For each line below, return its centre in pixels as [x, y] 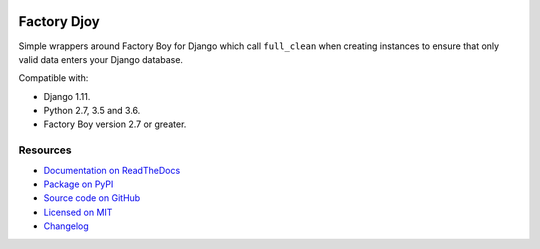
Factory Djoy [59, 21]
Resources [45, 150]
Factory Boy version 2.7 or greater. [115, 124]
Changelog [66, 226]
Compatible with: [53, 78]
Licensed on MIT [78, 212]
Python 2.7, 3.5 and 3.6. [92, 111]
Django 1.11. [67, 96]
